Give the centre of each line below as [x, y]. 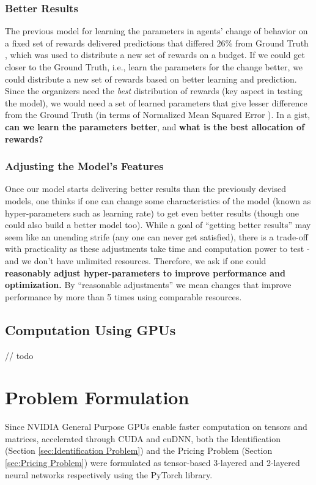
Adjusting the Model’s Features [84, 166]
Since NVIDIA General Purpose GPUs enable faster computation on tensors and [156, 427]
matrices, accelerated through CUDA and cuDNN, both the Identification [143, 438]
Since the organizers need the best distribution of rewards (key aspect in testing [154, 91]
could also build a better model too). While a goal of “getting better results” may [158, 225]
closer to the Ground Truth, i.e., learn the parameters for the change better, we [154, 67]
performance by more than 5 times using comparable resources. [123, 296]
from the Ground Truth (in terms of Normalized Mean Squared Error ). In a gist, [158, 115]
